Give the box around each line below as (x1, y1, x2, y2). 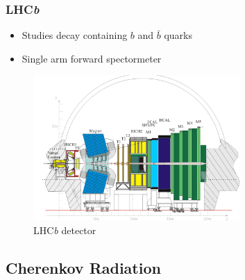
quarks (164, 28, 192, 42)
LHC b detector (33, 222, 96, 237)
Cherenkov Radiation (6, 256, 161, 278)
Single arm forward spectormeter (22, 51, 162, 65)
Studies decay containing (22, 28, 128, 42)
